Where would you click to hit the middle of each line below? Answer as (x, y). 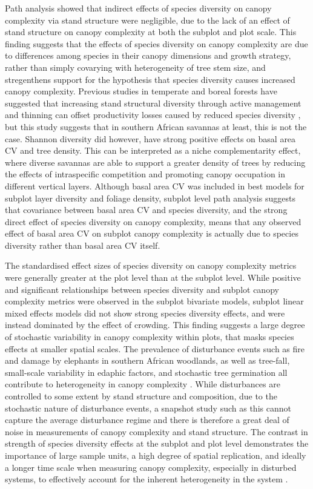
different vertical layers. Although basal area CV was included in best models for (155, 185)
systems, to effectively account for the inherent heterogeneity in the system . (147, 479)
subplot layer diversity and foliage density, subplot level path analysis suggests (150, 198)
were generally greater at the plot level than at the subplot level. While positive (153, 277)
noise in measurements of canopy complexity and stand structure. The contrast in (156, 431)
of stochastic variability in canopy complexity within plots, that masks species (150, 337)
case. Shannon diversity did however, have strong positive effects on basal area (150, 138)
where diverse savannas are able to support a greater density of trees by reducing (155, 162)
